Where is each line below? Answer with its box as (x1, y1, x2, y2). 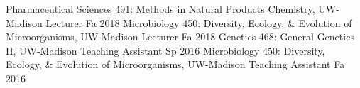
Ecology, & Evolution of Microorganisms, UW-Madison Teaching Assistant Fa (6, 57, 345, 72)
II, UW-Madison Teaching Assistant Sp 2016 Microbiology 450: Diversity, (6, 43, 325, 57)
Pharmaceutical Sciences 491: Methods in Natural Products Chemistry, (6, 1, 315, 16)
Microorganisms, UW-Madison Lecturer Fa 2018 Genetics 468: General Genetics (6, 29, 354, 44)
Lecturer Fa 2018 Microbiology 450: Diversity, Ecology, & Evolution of (45, 15, 352, 30)
